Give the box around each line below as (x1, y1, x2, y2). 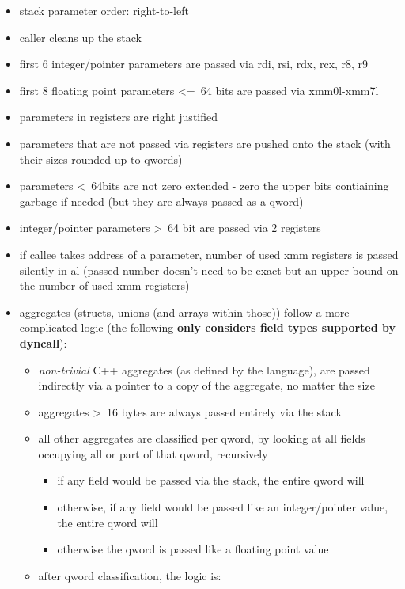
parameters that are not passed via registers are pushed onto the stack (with (19, 135, 391, 151)
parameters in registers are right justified (19, 108, 218, 125)
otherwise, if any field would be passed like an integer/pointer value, (57, 499, 388, 515)
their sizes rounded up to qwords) (19, 150, 183, 167)
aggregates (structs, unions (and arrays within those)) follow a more (19, 303, 350, 320)
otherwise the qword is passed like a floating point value (57, 541, 329, 557)
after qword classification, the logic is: (38, 567, 221, 583)
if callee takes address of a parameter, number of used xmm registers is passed (19, 245, 399, 262)
